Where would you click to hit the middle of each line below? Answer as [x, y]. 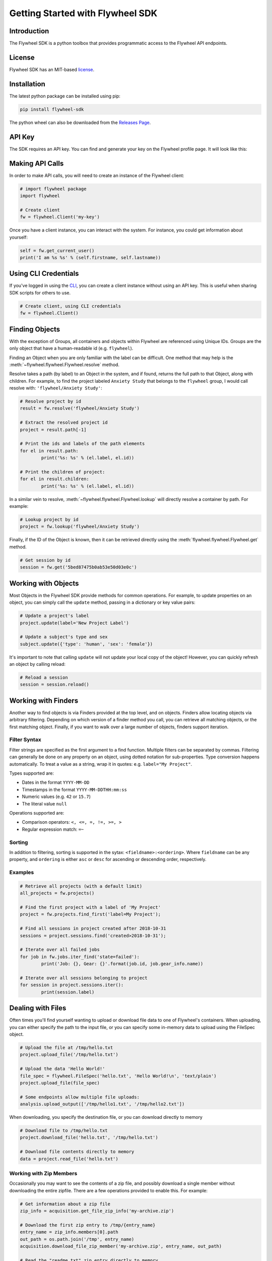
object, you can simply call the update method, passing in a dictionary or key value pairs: [103, 602]
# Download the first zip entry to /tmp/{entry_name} [88, 1225]
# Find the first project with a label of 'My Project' [90, 907]
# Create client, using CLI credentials [70, 306]
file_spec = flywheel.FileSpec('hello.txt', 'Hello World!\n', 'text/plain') [118, 1076]
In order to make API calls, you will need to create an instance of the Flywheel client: [97, 175]
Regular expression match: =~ [53, 829]
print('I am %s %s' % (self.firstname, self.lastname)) [90, 257]
